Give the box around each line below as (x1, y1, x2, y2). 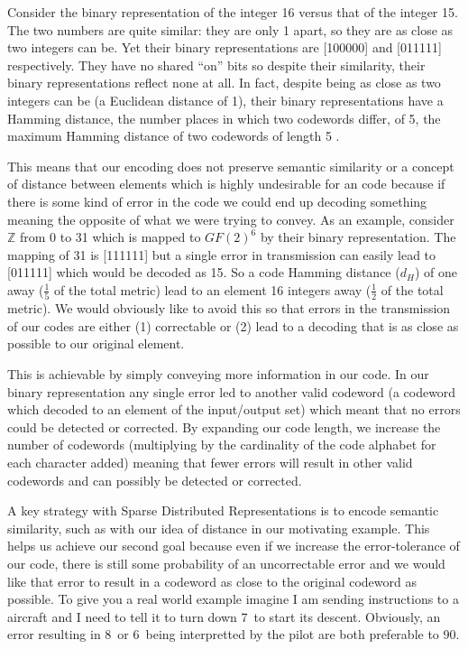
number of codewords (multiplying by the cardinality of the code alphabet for (7, 435, 436, 454)
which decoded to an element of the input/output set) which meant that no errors (7, 400, 461, 419)
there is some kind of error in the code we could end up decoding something (7, 191, 427, 210)
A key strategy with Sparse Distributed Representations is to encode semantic (7, 501, 439, 520)
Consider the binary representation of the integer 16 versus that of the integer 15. (7, 3, 458, 21)
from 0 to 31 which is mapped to (20, 227, 201, 246)
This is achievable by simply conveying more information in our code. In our (7, 365, 429, 383)
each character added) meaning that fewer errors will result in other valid (7, 452, 413, 471)
